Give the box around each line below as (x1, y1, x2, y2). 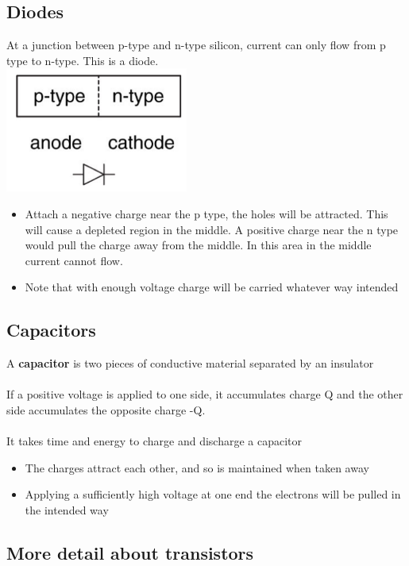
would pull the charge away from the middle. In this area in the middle (25, 237, 372, 253)
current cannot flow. (25, 252, 123, 268)
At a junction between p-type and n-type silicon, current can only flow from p (6, 37, 386, 53)
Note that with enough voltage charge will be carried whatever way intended (25, 279, 399, 295)
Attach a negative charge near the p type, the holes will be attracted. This (25, 206, 388, 222)
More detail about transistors (6, 540, 254, 564)
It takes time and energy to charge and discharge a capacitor (6, 433, 303, 449)
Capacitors (6, 318, 96, 342)
